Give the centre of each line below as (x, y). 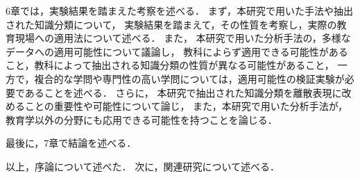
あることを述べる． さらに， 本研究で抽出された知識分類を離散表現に (183, 92)
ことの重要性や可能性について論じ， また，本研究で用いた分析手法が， (186, 106)
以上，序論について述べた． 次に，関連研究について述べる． (143, 166)
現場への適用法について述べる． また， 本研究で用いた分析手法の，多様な (183, 38)
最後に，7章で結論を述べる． (71, 143)
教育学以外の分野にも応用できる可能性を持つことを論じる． (142, 119)
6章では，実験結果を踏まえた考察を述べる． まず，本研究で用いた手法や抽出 (179, 10)
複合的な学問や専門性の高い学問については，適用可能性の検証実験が (189, 78)
